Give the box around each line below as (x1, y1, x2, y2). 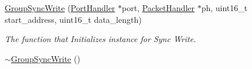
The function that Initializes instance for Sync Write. (5, 33, 196, 45)
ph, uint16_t (201, 2, 248, 13)
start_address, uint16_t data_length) (5, 13, 142, 25)
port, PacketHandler (122, 2, 195, 13)
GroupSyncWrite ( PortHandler (5, 2, 115, 13)
